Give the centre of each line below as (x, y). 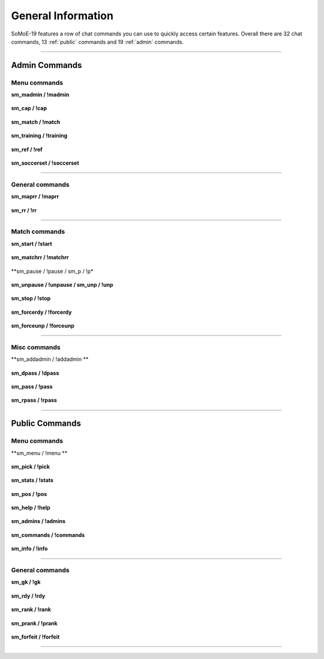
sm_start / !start (31, 244)
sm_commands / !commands (48, 535)
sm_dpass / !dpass (35, 373)
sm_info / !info (29, 549)
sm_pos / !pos (29, 494)
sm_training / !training (39, 136)
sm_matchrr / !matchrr (40, 257)
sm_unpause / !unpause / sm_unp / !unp (62, 284)
